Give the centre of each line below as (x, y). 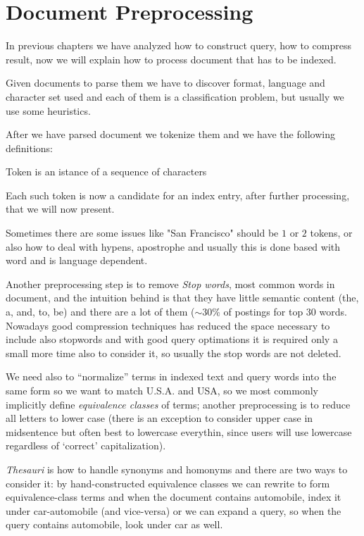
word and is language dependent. (77, 260)
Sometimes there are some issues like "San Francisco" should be (142, 233)
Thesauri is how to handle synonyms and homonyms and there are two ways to (177, 469)
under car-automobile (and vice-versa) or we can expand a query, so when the (174, 510)
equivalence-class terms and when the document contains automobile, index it (174, 497)
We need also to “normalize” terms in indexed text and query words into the (171, 376)
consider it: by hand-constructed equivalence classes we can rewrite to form (168, 483)
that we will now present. (60, 209)
